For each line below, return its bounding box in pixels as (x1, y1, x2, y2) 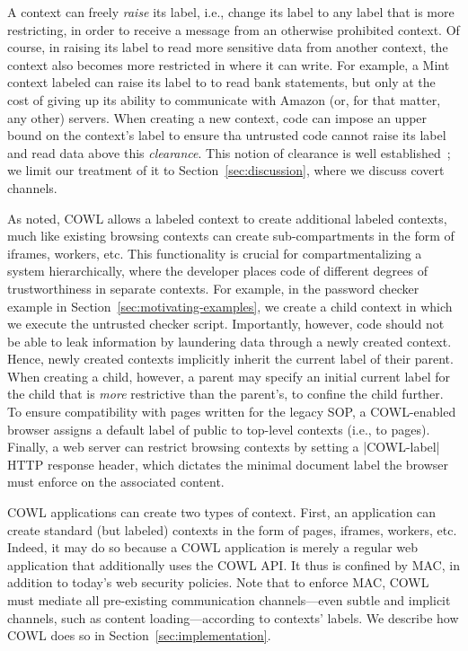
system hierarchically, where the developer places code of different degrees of (7, 261, 428, 280)
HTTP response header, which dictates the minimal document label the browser (7, 454, 449, 473)
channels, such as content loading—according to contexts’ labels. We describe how (7, 608, 459, 627)
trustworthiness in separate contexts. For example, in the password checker (7, 278, 419, 297)
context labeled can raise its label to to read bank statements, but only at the (7, 73, 436, 92)
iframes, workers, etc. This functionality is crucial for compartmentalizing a (7, 243, 422, 262)
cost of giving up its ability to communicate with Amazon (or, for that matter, (7, 90, 441, 109)
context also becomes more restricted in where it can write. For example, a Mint (7, 55, 450, 74)
